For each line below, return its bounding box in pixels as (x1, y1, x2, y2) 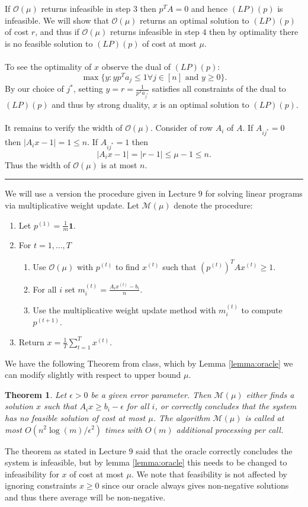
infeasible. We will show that (5, 14, 109, 26)
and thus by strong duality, (52, 98, 150, 111)
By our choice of (5, 82, 64, 95)
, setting (73, 82, 103, 95)
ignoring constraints (5, 479, 77, 492)
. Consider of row (150, 121, 213, 134)
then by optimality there (209, 25, 299, 38)
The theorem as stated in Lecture (5, 444, 126, 457)
